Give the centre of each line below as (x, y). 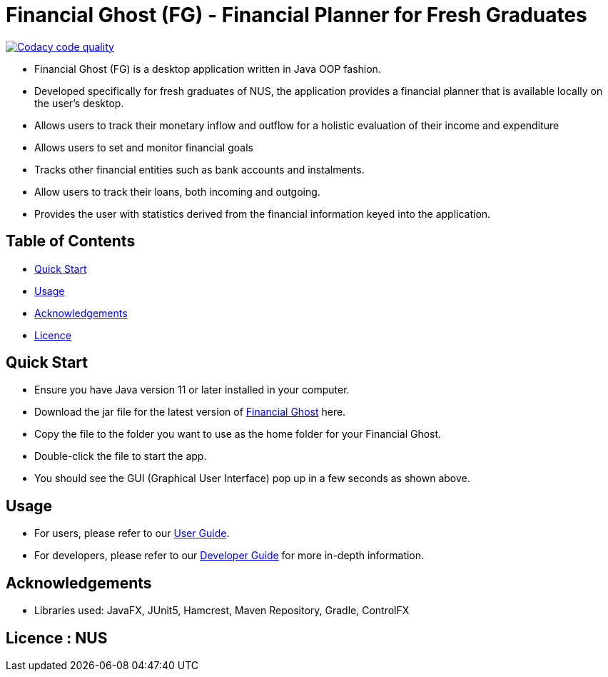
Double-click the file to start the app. (121, 456)
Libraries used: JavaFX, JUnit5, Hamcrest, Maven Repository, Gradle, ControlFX (222, 611)
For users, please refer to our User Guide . (132, 533)
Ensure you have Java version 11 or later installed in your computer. (192, 390)
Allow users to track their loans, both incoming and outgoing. (177, 191)
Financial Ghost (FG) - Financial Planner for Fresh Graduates (297, 15)
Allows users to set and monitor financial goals (144, 147)
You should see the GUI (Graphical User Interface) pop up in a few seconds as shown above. (252, 478)
